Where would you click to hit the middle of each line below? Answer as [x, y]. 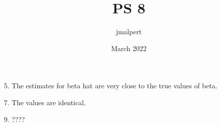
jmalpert [129, 31]
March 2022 [129, 48]
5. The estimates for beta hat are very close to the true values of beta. [111, 86]
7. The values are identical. [45, 102]
